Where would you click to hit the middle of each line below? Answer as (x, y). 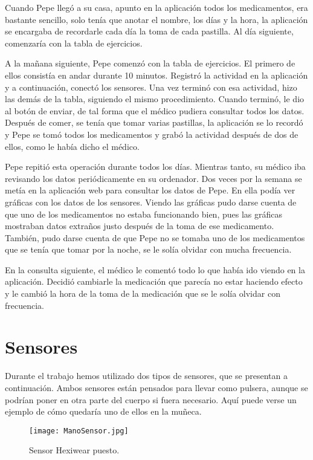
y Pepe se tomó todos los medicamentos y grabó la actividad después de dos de (152, 134)
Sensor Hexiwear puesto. (74, 450)
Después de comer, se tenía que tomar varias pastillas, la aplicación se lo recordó (154, 122)
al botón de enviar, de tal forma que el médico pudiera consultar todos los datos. (155, 110)
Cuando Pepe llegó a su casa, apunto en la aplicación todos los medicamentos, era (156, 7)
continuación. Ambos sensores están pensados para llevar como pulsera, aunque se (156, 387)
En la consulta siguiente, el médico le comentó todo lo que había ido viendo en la (155, 269)
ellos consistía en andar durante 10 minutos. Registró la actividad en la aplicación (156, 75)
